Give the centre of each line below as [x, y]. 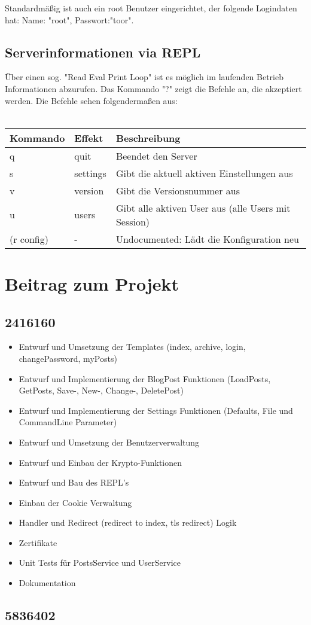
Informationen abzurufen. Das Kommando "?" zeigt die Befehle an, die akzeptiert [153, 88]
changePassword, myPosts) [68, 358]
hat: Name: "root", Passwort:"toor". [69, 19]
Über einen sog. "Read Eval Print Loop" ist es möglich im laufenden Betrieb [144, 77]
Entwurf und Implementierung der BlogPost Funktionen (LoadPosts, [145, 378]
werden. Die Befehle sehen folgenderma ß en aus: [91, 100]
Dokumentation [47, 583]
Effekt [89, 138]
